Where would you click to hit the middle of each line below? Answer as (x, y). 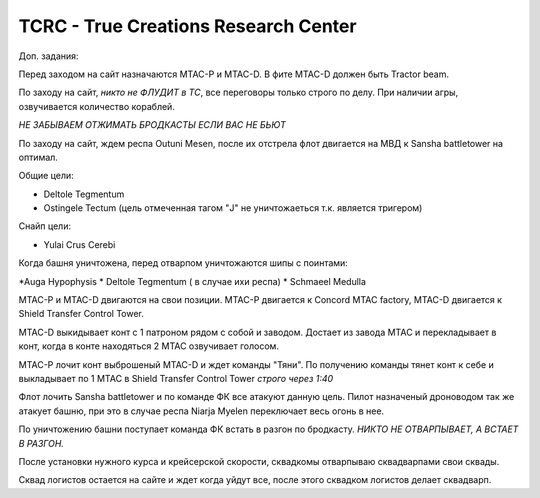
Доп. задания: (48, 56)
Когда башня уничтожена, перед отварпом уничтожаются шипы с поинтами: (183, 263)
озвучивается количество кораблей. (96, 106)
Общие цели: (46, 176)
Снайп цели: (45, 226)
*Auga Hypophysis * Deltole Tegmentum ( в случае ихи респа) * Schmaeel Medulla (192, 281)
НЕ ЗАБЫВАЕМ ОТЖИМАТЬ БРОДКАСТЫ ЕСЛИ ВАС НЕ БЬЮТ (152, 125)
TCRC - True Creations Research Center (187, 26)
